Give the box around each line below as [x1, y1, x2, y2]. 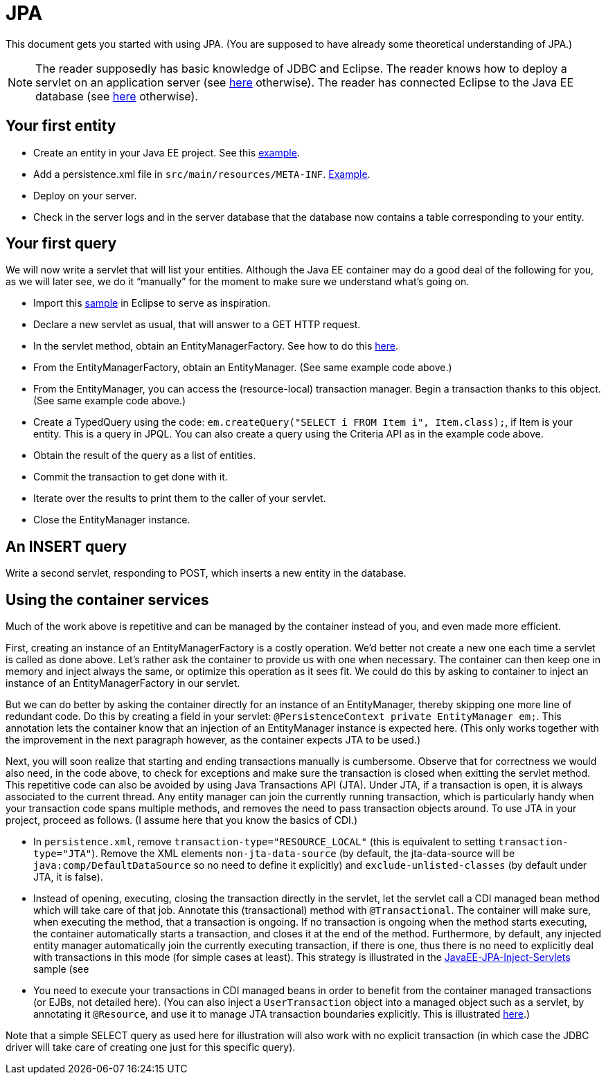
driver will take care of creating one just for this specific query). [6, 1041, 296, 1054]
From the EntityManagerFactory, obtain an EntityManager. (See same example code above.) [33, 361, 452, 374]
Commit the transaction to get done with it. [33, 471, 228, 483]
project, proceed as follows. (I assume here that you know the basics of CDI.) [6, 814, 358, 827]
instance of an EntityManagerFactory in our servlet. [6, 677, 240, 690]
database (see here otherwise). [35, 89, 198, 103]
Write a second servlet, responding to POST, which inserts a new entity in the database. [6, 567, 407, 579]
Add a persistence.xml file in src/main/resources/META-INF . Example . [33, 168, 371, 180]
